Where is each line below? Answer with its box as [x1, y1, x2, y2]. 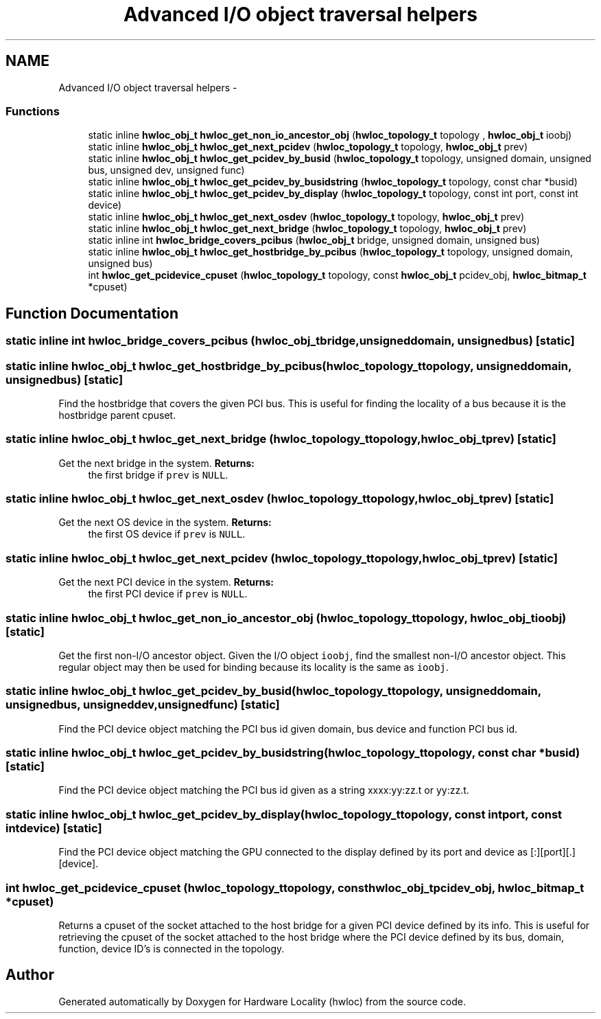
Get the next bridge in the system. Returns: [58, 457, 255, 469]
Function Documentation [5, 304, 178, 322]
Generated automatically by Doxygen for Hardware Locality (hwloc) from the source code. [58, 995, 466, 1007]
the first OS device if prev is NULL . [88, 528, 246, 540]
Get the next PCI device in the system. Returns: [58, 576, 274, 588]
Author [5, 966, 54, 984]
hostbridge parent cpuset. [58, 409, 176, 421]
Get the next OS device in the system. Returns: [58, 516, 272, 529]
